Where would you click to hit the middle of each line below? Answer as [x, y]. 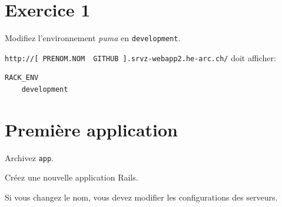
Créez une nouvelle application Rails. [72, 177]
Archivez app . [29, 157]
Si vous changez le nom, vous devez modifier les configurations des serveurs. [141, 197]
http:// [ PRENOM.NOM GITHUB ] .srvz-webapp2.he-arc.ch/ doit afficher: [140, 57]
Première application [92, 129]
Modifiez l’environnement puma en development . [93, 38]
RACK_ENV [22, 78]
